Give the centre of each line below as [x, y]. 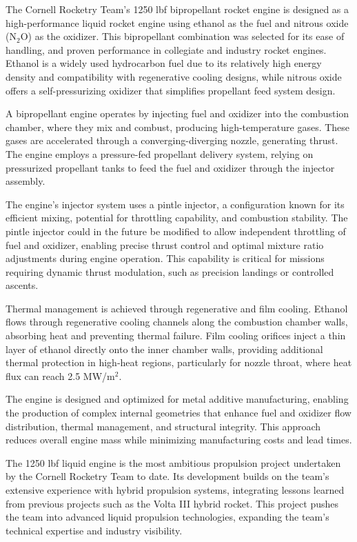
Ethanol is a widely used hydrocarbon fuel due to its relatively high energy [164, 63]
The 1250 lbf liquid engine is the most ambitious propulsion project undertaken [173, 462]
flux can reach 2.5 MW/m [60, 375]
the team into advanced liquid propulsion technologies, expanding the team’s [167, 517]
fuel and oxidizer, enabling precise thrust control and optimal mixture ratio [165, 244]
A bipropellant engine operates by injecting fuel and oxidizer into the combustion [177, 113]
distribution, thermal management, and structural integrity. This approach [163, 426]
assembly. [25, 181]
